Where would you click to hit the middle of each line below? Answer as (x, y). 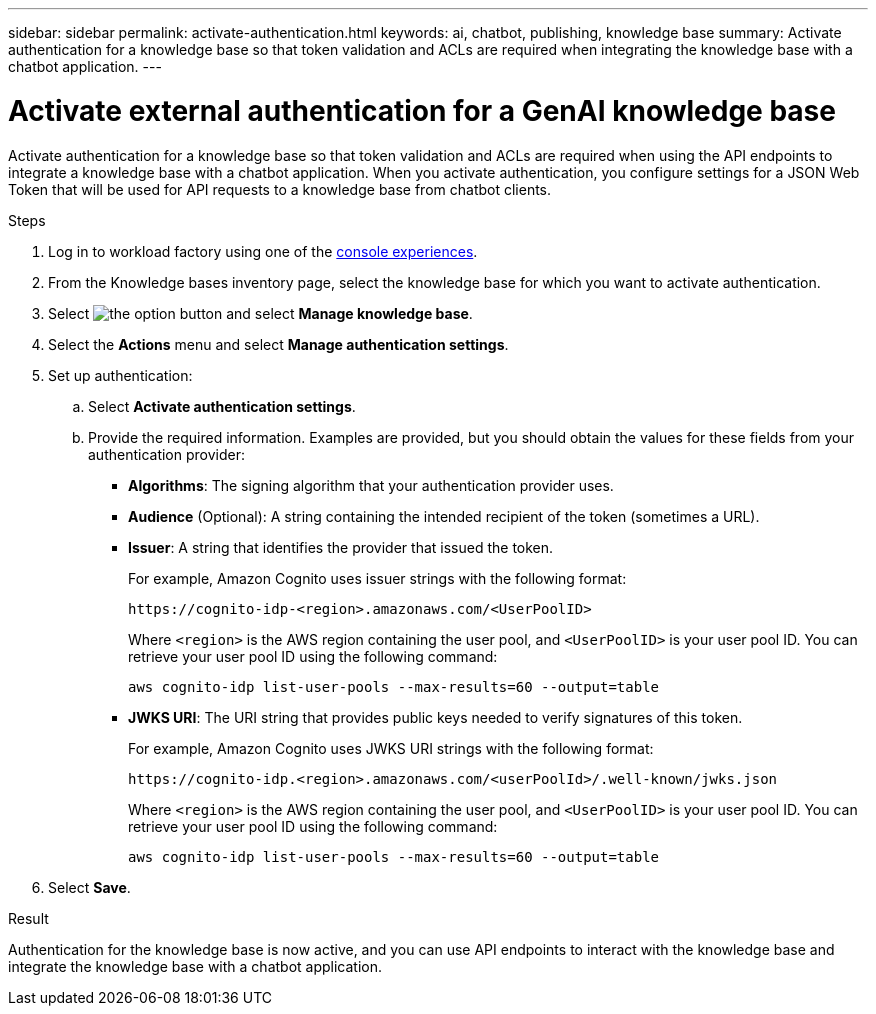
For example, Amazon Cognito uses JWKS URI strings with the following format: (391, 748)
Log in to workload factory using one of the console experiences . (263, 251)
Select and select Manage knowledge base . (260, 313)
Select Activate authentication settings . (222, 406)
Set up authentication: (120, 375)
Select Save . (89, 887)
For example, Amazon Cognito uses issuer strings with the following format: (377, 578)
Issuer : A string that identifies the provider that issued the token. (341, 547)
